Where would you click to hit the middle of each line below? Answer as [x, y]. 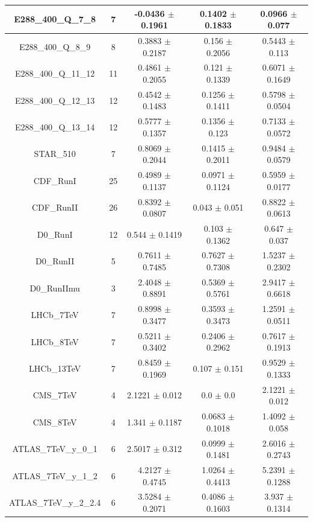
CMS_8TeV [55, 422]
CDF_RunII [55, 207]
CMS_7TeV [55, 395]
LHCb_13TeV [55, 368]
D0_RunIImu [55, 288]
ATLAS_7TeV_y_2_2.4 [55, 502]
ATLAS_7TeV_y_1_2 [55, 475]
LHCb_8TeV [55, 341]
